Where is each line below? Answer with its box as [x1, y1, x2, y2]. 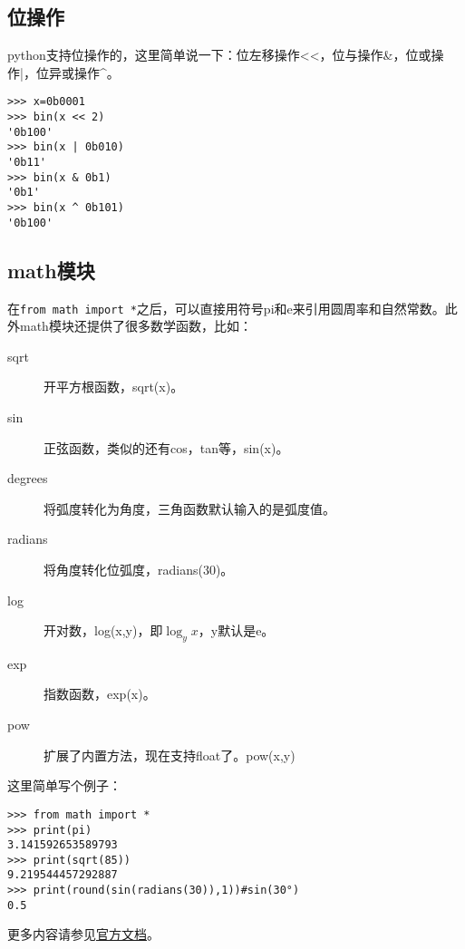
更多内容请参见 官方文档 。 [7, 925, 160, 944]
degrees [7, 469, 48, 488]
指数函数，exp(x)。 [44, 684, 156, 703]
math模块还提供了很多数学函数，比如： [19, 316, 252, 335]
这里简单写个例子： [7, 776, 121, 795]
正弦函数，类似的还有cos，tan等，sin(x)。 [44, 438, 289, 457]
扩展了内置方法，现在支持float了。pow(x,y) [44, 745, 295, 764]
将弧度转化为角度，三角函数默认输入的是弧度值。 [44, 499, 335, 518]
